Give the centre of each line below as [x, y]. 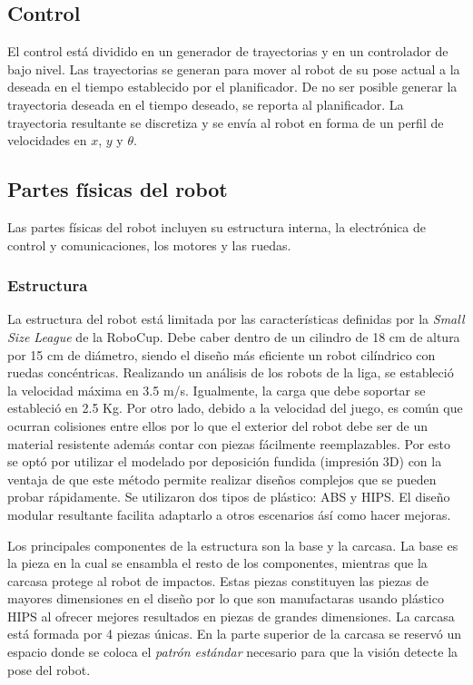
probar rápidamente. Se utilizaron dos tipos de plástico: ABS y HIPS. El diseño [229, 497]
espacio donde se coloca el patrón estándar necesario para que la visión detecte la [233, 652]
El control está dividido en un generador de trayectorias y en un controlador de [228, 51]
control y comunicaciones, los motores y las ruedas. [149, 245]
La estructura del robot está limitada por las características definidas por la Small [236, 319]
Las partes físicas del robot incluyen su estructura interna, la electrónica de [217, 226]
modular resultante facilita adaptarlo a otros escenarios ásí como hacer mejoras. [229, 514]
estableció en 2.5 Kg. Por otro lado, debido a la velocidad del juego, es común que [235, 408]
